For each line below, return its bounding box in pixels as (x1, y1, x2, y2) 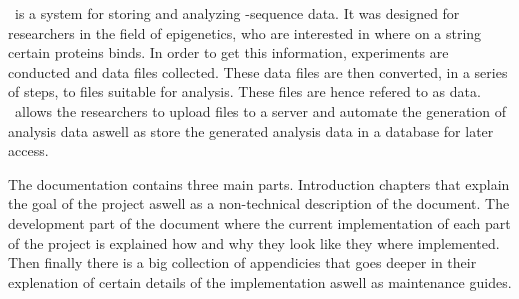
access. (8, 140, 49, 161)
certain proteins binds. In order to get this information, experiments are (8, 42, 449, 63)
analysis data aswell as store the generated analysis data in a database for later (8, 120, 494, 141)
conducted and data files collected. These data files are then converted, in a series (8, 61, 508, 82)
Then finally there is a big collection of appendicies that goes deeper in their (8, 252, 477, 273)
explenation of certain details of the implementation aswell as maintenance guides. (8, 271, 512, 292)
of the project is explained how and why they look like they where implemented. (8, 232, 500, 253)
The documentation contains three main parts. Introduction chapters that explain (8, 173, 510, 194)
